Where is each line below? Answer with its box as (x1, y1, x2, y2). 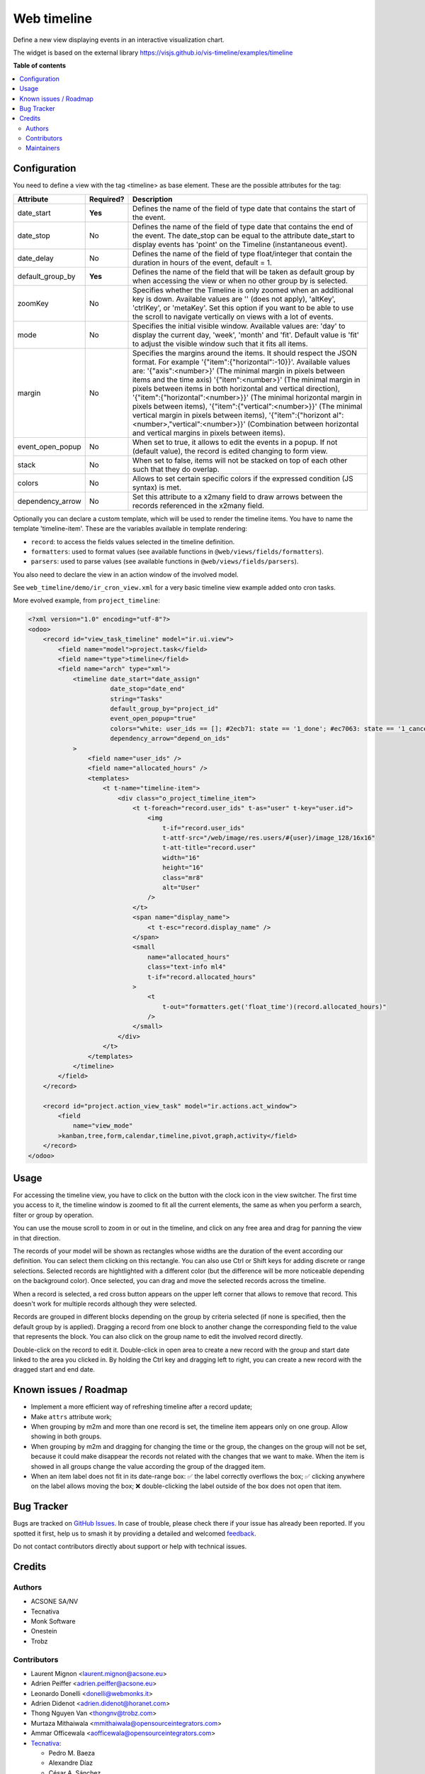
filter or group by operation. (13, 1211, 94, 1219)
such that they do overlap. (132, 464, 220, 474)
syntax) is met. (132, 483, 182, 492)
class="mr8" (162, 874, 204, 881)
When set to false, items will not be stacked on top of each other (132, 455, 348, 465)
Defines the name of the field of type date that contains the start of (132, 203, 356, 213)
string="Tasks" (110, 695, 163, 703)
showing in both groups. (30, 1432, 102, 1440)
